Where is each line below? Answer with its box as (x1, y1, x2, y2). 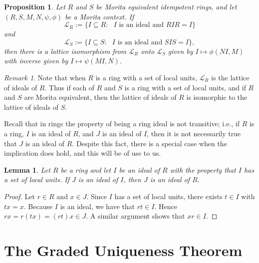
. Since (86, 191, 107, 201)
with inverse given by (4, 55, 68, 66)
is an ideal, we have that (60, 201, 135, 211)
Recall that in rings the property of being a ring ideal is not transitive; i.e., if (4, 118, 240, 129)
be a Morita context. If (65, 11, 134, 21)
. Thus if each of (44, 82, 95, 92)
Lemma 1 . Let (4, 164, 50, 175)
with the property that (170, 164, 236, 175)
